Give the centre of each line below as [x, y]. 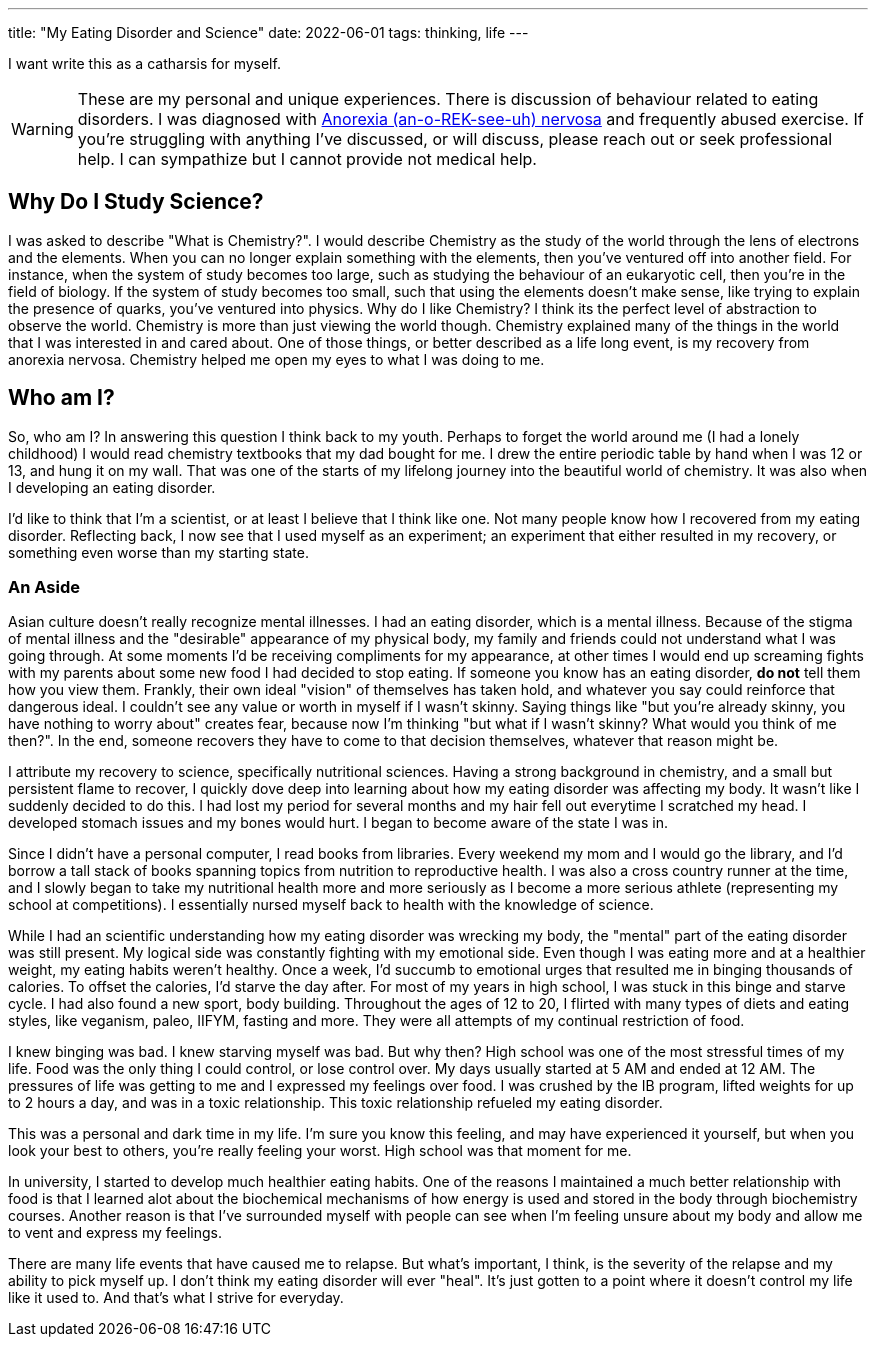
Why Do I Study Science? [136, 202]
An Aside [44, 587]
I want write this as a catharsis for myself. [144, 63]
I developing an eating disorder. [112, 487]
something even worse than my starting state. [158, 552]
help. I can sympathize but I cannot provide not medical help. [307, 159]
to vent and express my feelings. [115, 1233]
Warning [42, 129]
